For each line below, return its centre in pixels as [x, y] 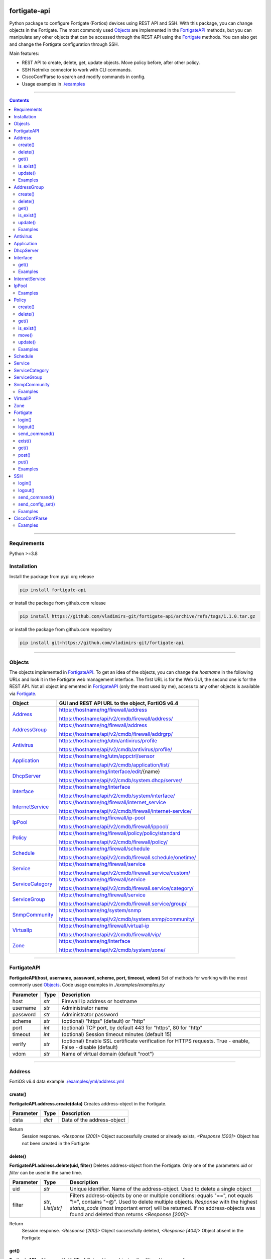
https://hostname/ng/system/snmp [100, 910]
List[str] [53, 1208]
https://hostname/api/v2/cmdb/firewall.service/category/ [126, 888]
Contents [19, 100]
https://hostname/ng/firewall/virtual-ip [104, 926]
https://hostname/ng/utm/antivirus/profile [108, 740]
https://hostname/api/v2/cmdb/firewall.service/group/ [123, 903]
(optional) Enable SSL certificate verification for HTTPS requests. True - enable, [156, 1041]
